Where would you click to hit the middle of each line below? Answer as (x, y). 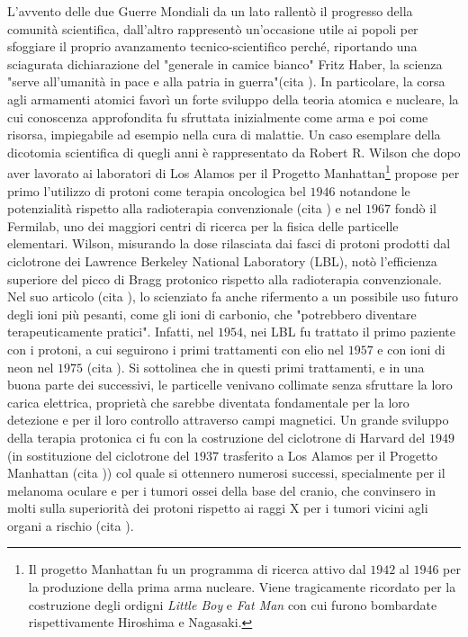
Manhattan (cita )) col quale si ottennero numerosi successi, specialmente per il (226, 473)
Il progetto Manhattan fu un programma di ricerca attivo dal (197, 569)
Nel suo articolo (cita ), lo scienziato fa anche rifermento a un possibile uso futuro (233, 296)
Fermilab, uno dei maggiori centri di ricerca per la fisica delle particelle (203, 225)
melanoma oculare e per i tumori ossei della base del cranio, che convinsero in (222, 490)
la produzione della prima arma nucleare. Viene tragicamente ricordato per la (242, 587)
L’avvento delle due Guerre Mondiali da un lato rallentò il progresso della (210, 11)
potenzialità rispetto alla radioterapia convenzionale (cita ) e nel (184, 208)
